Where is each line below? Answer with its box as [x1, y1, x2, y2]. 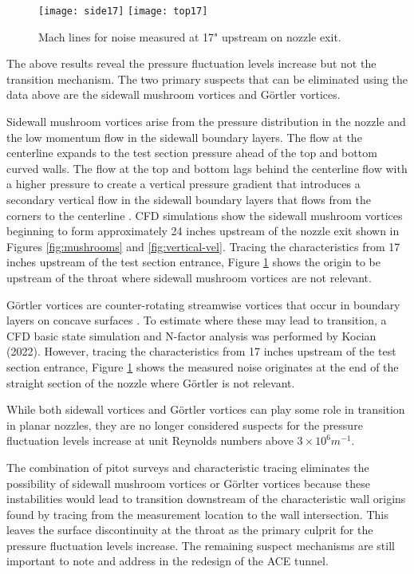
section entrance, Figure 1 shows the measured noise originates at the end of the [6, 358, 399, 375]
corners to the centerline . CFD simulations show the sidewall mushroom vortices [6, 206, 403, 223]
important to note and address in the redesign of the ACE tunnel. [6, 552, 329, 569]
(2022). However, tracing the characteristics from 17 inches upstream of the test [6, 343, 396, 360]
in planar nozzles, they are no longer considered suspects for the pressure [6, 416, 363, 433]
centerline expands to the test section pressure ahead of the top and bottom [6, 144, 377, 161]
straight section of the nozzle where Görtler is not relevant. [6, 374, 295, 391]
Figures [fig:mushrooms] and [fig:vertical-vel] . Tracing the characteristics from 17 [6, 238, 400, 254]
